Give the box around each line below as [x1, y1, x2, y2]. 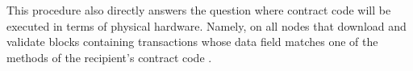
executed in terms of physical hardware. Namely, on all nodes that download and [6, 17, 407, 34]
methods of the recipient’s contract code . [6, 48, 212, 65]
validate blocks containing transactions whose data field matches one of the [6, 33, 378, 50]
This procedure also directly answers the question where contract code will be [6, 2, 391, 18]
